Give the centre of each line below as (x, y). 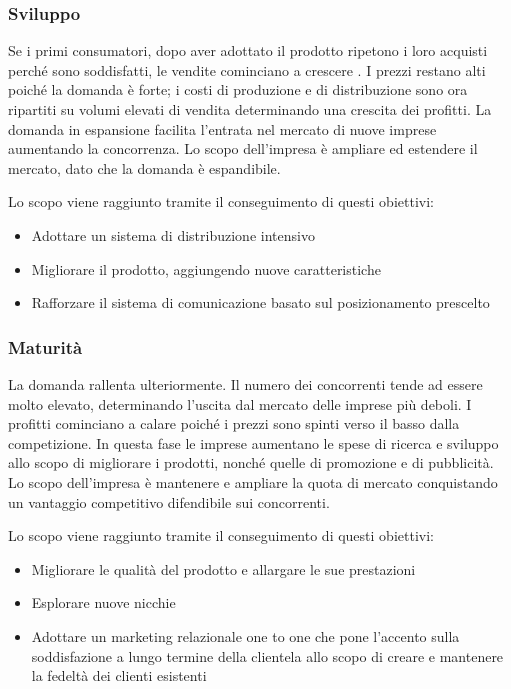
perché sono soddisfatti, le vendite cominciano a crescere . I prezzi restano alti (247, 69)
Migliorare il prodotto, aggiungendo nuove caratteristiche (206, 268)
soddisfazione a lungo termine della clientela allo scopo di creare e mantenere (267, 655)
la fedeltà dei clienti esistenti (119, 675)
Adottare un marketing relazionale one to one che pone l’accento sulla (245, 635)
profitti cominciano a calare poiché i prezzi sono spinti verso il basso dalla (234, 423)
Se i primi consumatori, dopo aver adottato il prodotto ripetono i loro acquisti (248, 50)
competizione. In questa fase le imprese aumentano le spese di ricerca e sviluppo (253, 442)
